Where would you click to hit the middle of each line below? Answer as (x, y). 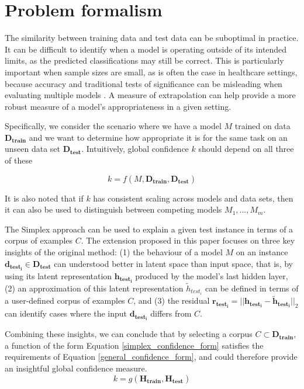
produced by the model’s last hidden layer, (212, 275)
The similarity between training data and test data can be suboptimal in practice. (152, 38)
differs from (171, 313)
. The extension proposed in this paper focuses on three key (188, 240)
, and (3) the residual (172, 301)
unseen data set (33, 149)
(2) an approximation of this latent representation (94, 288)
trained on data (262, 126)
